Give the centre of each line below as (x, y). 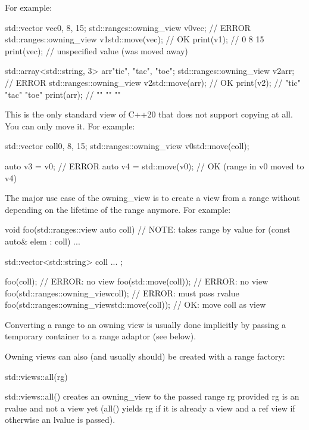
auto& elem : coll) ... (43, 241)
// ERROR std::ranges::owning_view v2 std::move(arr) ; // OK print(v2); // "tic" (153, 82)
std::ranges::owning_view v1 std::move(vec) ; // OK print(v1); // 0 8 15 (135, 39)
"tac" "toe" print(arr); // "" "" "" (63, 94)
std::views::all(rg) (36, 376)
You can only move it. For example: (70, 126)
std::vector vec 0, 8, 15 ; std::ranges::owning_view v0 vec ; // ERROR (128, 27)
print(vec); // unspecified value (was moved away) (96, 50)
